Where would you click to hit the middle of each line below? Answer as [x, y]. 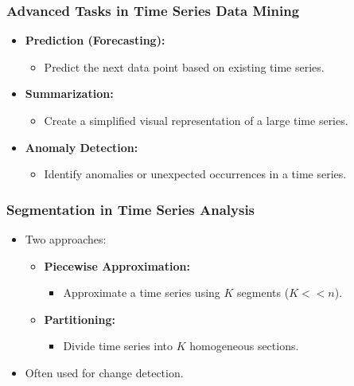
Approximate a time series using [142, 292]
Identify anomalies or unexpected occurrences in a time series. [195, 174]
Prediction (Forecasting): [95, 40]
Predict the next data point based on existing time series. [184, 66]
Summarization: [69, 94]
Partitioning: [80, 319]
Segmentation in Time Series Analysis [131, 209]
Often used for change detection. [104, 372]
